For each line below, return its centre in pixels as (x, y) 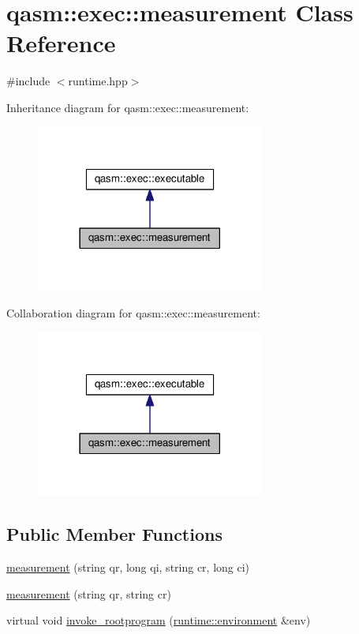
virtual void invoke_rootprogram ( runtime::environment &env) (159, 620)
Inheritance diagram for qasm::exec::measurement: (128, 107)
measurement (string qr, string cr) (89, 593)
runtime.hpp (98, 81)
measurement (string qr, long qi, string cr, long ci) (128, 567)
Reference (61, 43)
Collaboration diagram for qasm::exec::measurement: (133, 312)
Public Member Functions (114, 534)
